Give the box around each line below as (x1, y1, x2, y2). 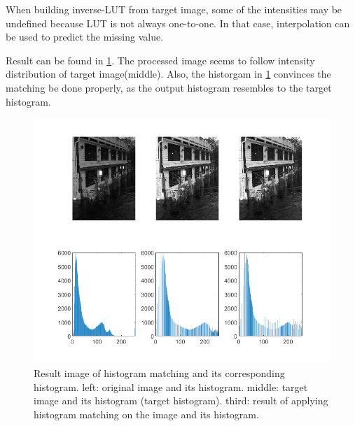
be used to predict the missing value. (6, 29, 164, 44)
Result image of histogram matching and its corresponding (34, 365, 285, 380)
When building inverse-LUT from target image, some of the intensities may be (6, 2, 342, 16)
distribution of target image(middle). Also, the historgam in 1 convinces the (6, 66, 331, 81)
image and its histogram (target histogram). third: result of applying (34, 393, 328, 408)
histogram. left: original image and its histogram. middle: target (34, 379, 308, 394)
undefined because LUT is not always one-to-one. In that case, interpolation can (6, 15, 350, 30)
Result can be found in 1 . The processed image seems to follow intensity (6, 52, 315, 67)
